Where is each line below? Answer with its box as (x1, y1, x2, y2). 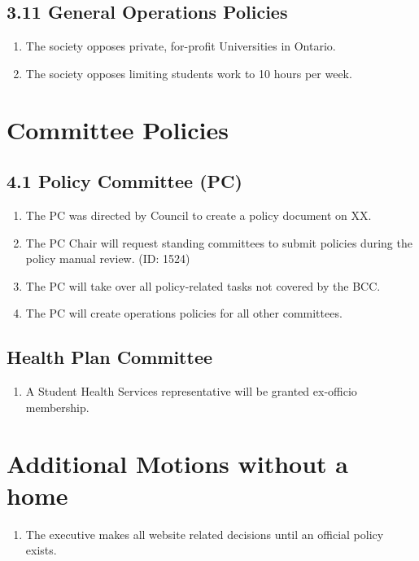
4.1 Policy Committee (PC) (7, 169, 242, 194)
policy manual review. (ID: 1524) (25, 250, 190, 267)
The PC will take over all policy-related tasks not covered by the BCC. (25, 277, 381, 294)
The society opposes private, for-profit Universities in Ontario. (25, 37, 336, 55)
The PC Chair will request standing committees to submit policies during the (25, 234, 412, 251)
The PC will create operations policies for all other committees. (25, 305, 343, 322)
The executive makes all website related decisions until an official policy (25, 525, 384, 542)
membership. (25, 398, 89, 415)
